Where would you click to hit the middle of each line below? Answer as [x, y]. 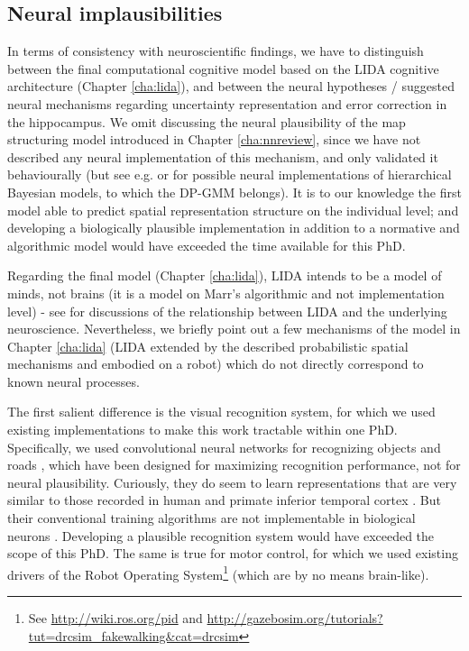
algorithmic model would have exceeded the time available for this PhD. [207, 245]
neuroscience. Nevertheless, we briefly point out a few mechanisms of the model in [234, 329]
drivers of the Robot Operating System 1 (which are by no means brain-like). [218, 573]
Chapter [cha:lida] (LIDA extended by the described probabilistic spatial [208, 346]
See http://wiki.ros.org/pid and [115, 618]
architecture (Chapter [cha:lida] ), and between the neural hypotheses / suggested [231, 86]
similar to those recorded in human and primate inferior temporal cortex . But [224, 500]
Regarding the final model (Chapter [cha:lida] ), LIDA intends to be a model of [225, 275]
